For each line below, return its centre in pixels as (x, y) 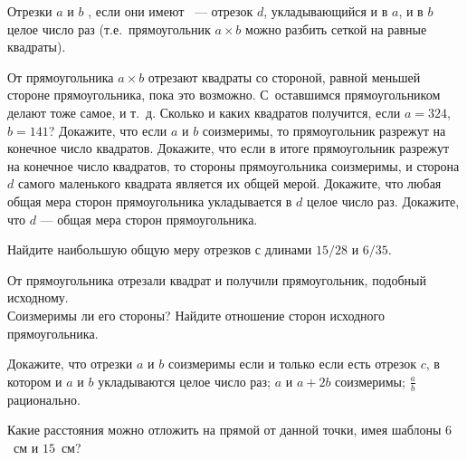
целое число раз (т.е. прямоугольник (109, 29)
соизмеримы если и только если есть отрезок (292, 364)
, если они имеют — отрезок (171, 11)
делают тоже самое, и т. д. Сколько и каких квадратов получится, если (204, 112)
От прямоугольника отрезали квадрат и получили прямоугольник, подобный (217, 279)
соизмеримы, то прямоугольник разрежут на (324, 130)
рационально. (44, 399)
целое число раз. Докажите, (383, 201)
